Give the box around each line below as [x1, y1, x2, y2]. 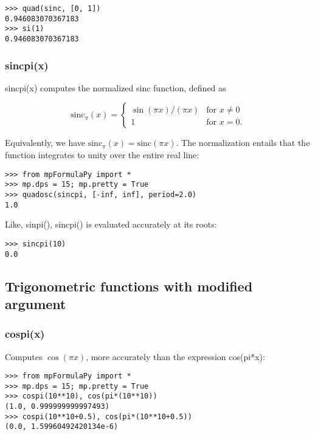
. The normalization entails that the [176, 136, 310, 149]
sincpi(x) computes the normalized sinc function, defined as [5, 81, 226, 94]
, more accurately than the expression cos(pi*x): [86, 350, 265, 363]
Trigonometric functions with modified [5, 276, 253, 295]
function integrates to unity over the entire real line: [5, 148, 199, 161]
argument [5, 294, 66, 313]
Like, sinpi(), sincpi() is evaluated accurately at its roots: [5, 218, 217, 231]
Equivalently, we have [5, 136, 86, 149]
